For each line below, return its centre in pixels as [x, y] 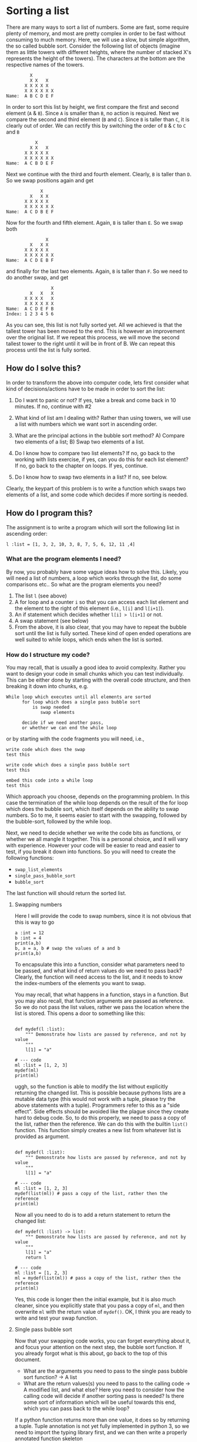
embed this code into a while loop [50, 780]
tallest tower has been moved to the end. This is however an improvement [96, 331]
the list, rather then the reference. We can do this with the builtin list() [101, 1124]
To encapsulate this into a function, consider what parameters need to [100, 964]
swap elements [58, 713]
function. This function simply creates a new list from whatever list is [98, 1130]
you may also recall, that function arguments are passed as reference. [99, 1001]
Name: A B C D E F [30, 96]
